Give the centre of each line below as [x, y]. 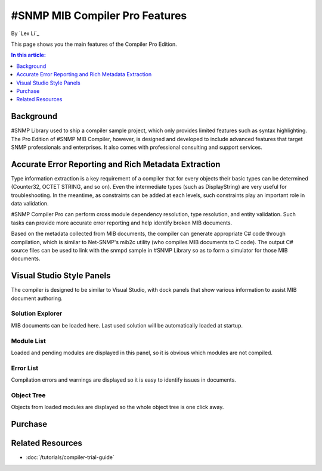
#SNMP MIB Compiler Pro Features [99, 15]
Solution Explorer [37, 314]
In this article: [28, 55]
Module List [28, 341]
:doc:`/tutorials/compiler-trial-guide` [70, 457]
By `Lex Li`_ [25, 33]
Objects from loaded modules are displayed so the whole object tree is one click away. [117, 407]
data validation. [30, 204]
